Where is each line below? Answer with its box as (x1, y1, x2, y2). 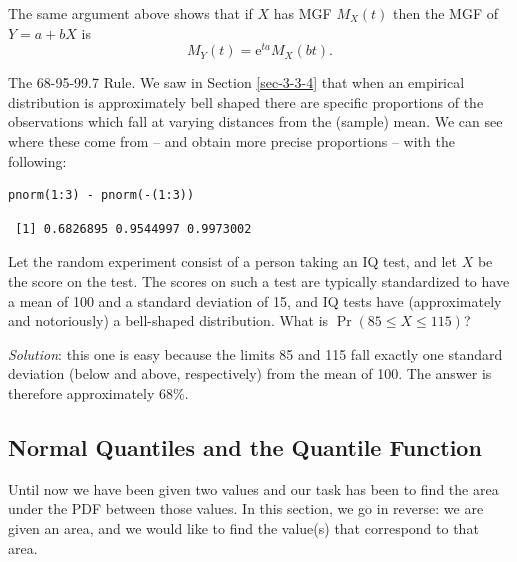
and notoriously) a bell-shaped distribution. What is (8, 310, 329, 331)
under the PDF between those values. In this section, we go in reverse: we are (8, 498, 484, 519)
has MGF (273, 3, 332, 23)
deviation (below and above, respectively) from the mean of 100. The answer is (8, 363, 492, 384)
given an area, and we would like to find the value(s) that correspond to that (8, 517, 479, 538)
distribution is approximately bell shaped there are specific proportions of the (8, 91, 484, 112)
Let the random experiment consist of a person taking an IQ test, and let (8, 251, 457, 272)
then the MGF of (393, 3, 498, 23)
